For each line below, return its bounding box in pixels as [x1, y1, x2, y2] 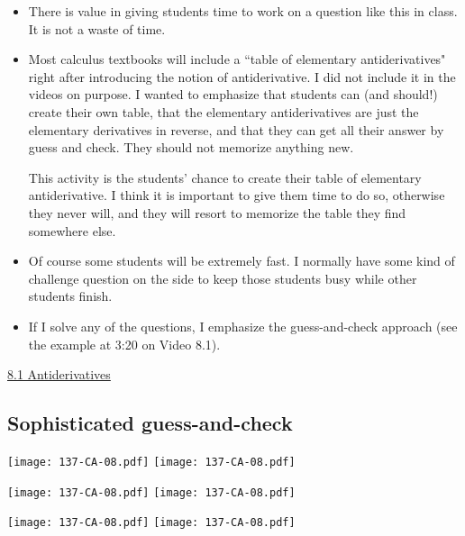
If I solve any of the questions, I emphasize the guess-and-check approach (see [28, 316, 458, 335]
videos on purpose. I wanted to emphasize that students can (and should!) [28, 85, 438, 104]
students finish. [28, 286, 113, 305]
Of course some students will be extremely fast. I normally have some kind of [28, 251, 455, 270]
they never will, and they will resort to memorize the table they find [28, 203, 406, 222]
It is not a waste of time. [28, 19, 166, 38]
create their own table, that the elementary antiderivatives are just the [28, 102, 419, 121]
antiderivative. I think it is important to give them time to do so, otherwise [28, 186, 445, 204]
